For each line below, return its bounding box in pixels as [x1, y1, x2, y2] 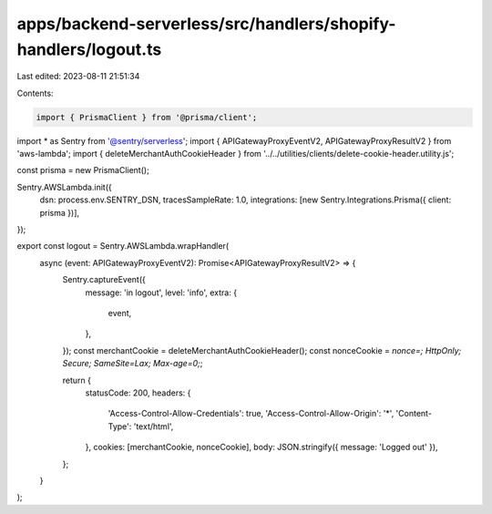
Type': [108, 420, 132, 432]
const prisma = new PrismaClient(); [16, 165, 149, 176]
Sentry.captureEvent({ [62, 274, 146, 285]
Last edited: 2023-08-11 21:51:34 [16, 71, 140, 82]
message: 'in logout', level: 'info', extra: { [85, 287, 237, 298]
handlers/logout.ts [16, 39, 162, 59]
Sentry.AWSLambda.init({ [16, 181, 113, 192]
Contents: [16, 87, 54, 98]
